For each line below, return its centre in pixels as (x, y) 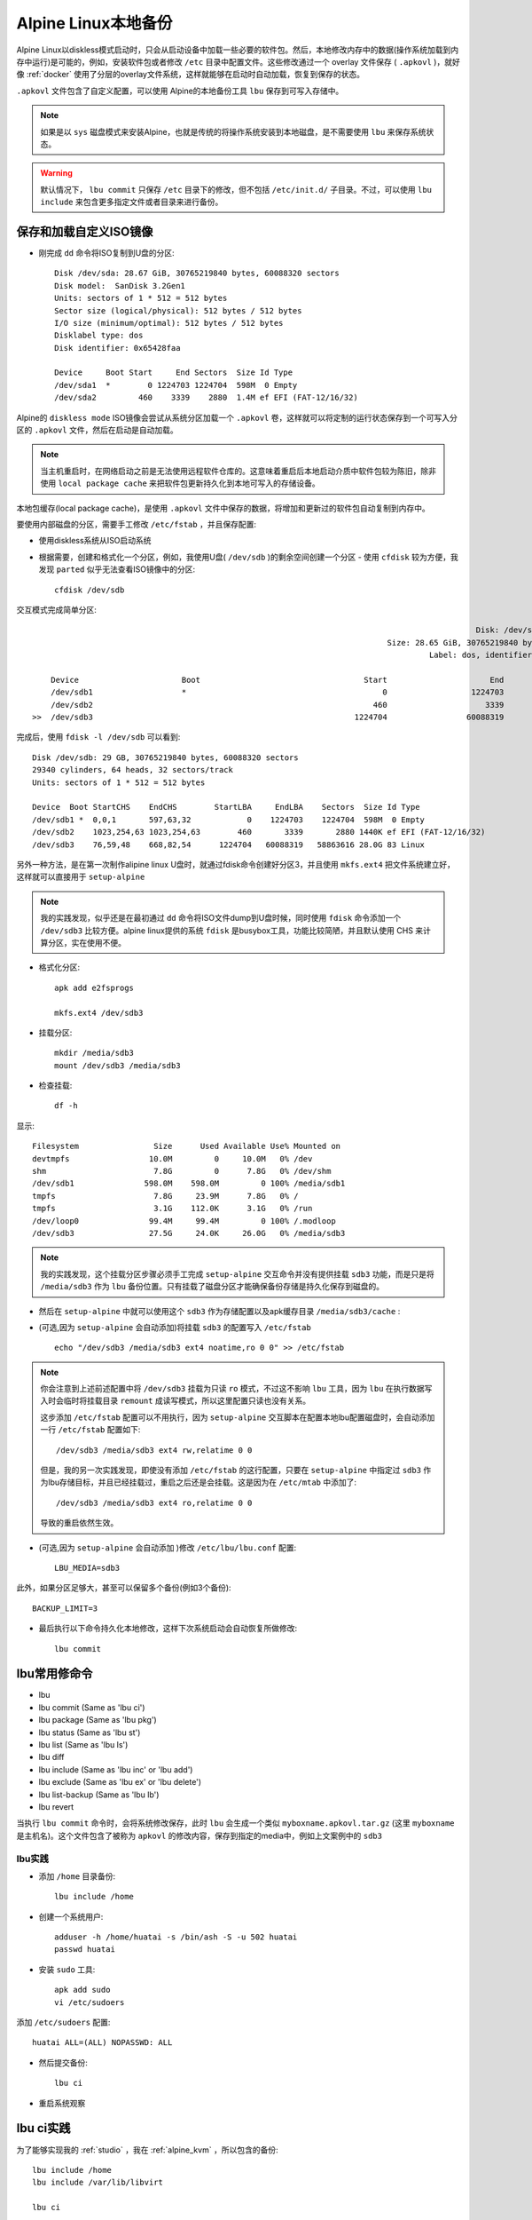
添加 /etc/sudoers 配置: (63, 2022)
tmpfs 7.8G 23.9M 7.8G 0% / (165, 1196)
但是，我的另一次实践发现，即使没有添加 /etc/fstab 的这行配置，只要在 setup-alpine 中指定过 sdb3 (231, 1471)
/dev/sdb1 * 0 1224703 (277, 692)
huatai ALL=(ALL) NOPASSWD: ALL (102, 2043)
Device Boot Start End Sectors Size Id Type (173, 373)
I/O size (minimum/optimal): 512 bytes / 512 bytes (169, 323)
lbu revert (56, 1806)
